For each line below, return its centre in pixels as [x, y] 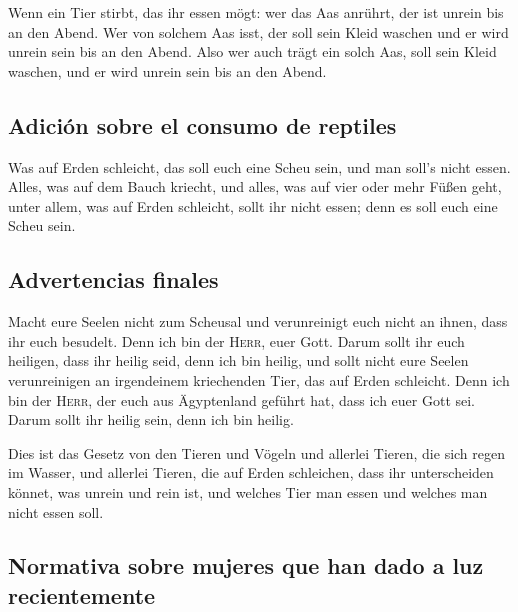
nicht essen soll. [56, 511]
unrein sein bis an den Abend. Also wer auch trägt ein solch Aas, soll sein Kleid [252, 51]
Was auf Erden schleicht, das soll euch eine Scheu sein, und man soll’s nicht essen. [259, 166]
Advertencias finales [113, 279]
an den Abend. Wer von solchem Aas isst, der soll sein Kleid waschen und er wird [258, 31]
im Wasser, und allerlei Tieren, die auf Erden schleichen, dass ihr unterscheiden [251, 472]
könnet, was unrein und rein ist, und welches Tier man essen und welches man [248, 491]
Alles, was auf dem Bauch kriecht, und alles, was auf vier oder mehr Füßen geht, [255, 186]
